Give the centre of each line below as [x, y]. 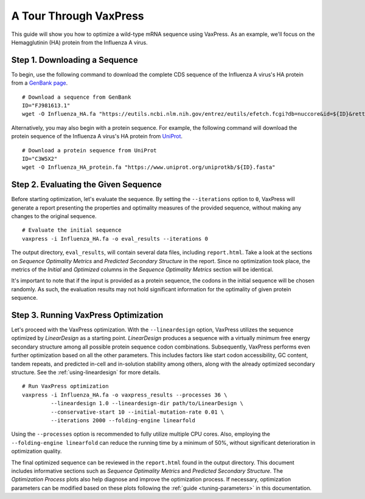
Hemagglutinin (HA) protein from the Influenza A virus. [80, 42]
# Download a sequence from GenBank [77, 97]
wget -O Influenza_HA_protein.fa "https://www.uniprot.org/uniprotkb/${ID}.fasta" [149, 167]
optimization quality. [36, 451]
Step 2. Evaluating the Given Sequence [87, 185]
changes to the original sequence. [54, 216]
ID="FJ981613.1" [46, 106]
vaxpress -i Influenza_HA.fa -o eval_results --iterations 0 [115, 239]
